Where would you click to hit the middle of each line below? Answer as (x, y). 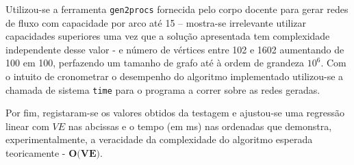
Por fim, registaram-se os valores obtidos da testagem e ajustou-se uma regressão (175, 113)
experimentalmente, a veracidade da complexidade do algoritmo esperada (159, 139)
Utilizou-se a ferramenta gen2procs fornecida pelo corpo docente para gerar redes (177, 9)
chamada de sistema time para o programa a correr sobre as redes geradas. (163, 89)
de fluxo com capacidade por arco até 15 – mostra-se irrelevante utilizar (156, 22)
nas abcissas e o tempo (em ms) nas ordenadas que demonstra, (200, 126)
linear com (27, 126)
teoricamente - (36, 153)
